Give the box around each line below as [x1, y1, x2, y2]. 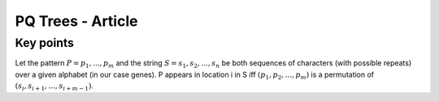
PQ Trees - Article [15, 12, 138, 30]
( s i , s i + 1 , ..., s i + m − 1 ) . [15, 81, 93, 92]
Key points [15, 36, 75, 50]
